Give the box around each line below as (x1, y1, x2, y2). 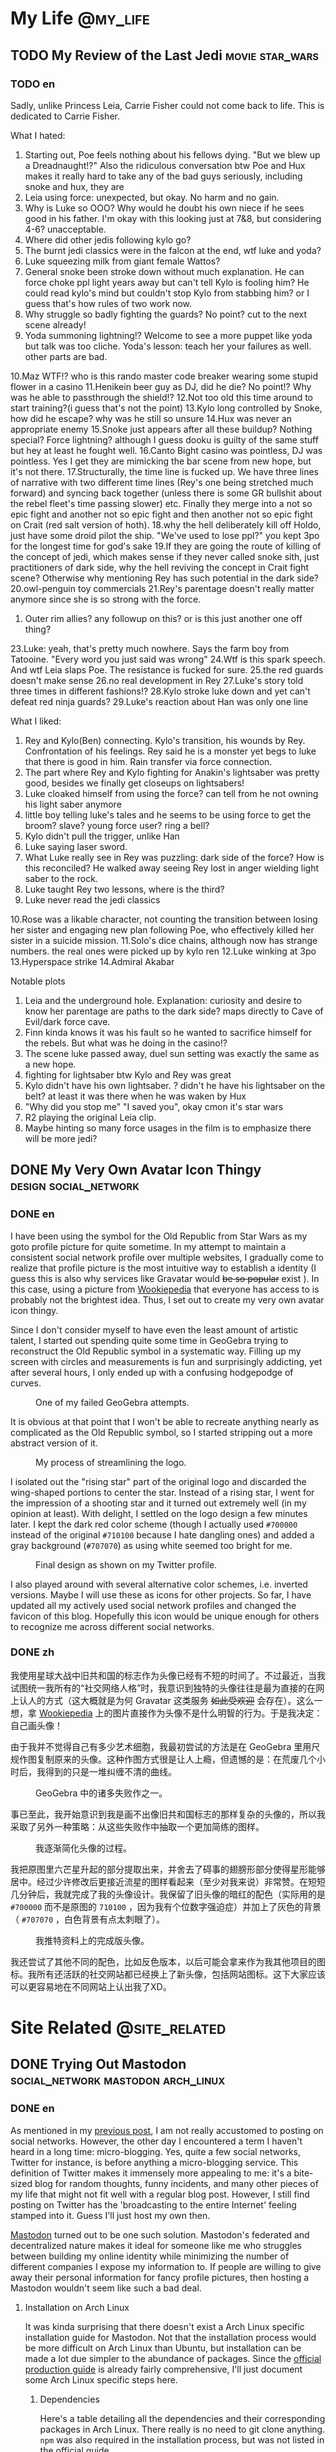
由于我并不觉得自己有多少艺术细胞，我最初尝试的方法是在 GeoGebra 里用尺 (10, 1740, 321, 1752)
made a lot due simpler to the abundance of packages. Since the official (24, 2352, 322, 2364)
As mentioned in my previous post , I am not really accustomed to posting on (10, 2124, 324, 2136)
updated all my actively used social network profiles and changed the (10, 1599, 297, 1611)
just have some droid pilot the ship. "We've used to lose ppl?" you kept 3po (10, 529, 320, 541)
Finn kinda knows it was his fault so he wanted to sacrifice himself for (24, 1026, 313, 1038)
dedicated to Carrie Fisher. (10, 110, 120, 122)
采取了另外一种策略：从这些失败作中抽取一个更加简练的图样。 (10, 1820, 265, 1832)
